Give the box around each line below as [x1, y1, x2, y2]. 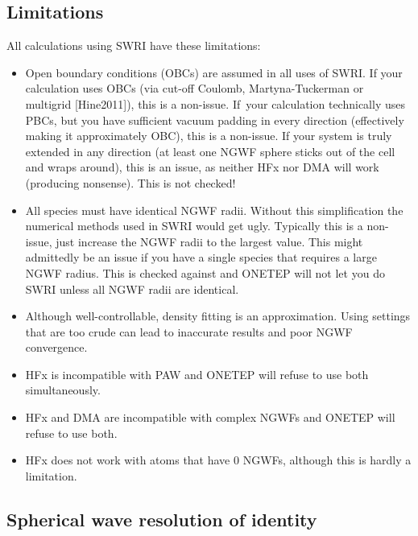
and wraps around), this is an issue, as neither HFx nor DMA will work [25, 159, 379, 175]
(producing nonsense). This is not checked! [25, 174, 236, 191]
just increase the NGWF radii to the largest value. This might [56, 233, 363, 249]
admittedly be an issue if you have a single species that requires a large [25, 249, 377, 266]
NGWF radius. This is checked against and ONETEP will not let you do [25, 264, 385, 281]
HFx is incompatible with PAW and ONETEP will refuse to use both [25, 365, 369, 382]
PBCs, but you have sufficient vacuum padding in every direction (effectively [25, 111, 404, 128]
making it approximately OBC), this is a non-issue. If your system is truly [25, 127, 392, 144]
